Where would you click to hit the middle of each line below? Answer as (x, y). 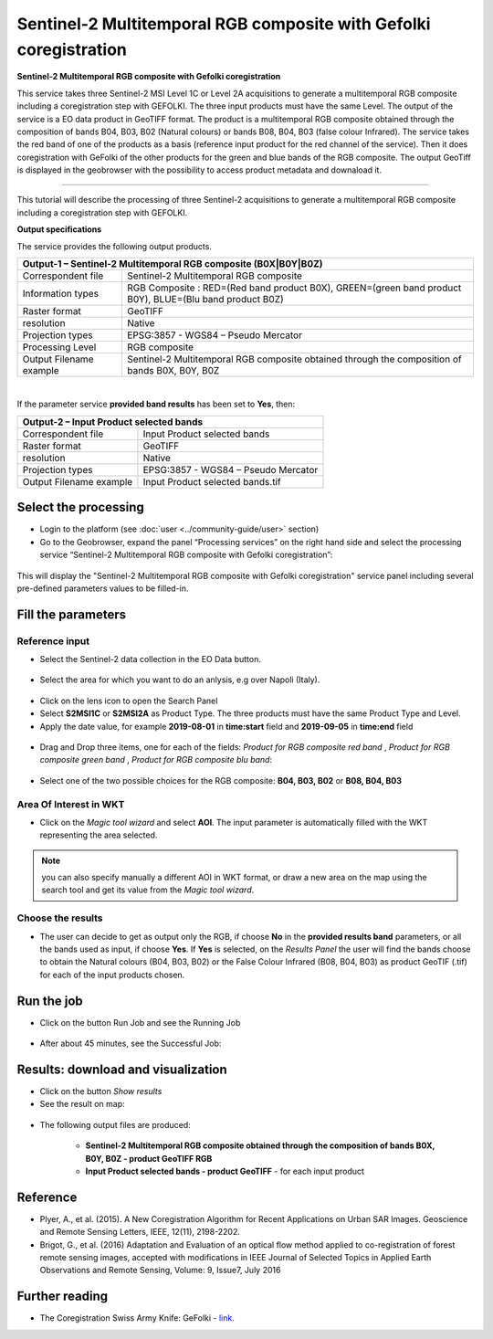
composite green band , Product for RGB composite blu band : (156, 760)
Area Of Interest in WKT (71, 804)
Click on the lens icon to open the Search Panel (129, 701)
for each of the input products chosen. (112, 975)
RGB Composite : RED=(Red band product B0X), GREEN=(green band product (294, 288)
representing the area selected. (99, 835)
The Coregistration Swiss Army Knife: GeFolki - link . (137, 1318)
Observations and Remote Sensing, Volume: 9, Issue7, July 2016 (160, 1270)
